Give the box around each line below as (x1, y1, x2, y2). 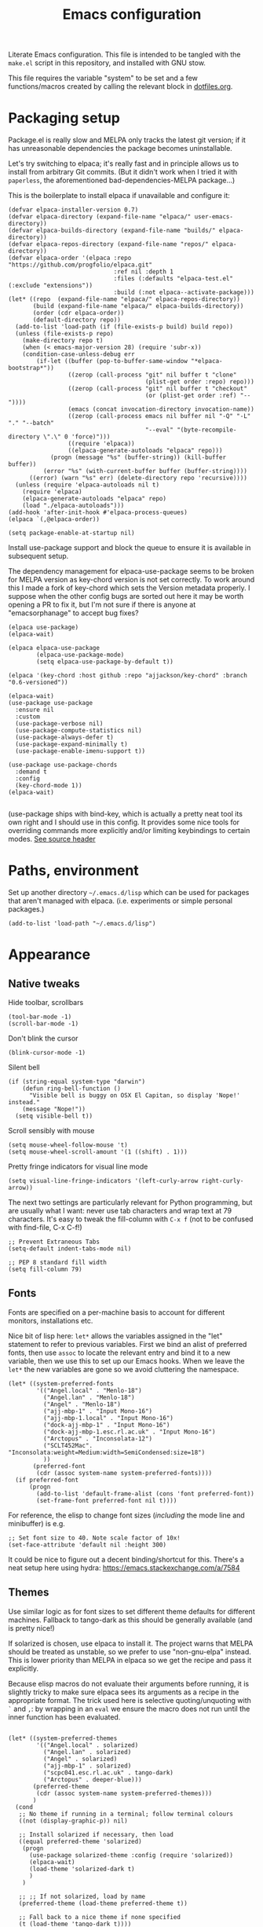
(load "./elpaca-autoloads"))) (22, 501, 125, 510)
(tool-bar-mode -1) (8, 1013, 72, 1021)
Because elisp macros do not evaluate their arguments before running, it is (8, 1679, 250, 1688)
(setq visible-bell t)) (15, 1112, 93, 1121)
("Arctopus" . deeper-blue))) (42, 1775, 143, 1783)
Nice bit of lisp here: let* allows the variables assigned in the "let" (8, 1331, 223, 1341)
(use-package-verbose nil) (15, 720, 104, 728)
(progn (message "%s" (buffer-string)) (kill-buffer (49, 453, 226, 461)
